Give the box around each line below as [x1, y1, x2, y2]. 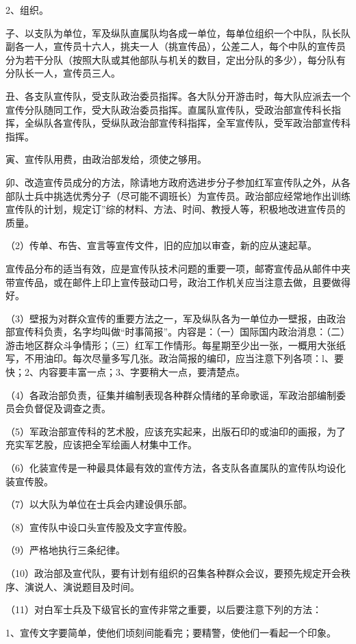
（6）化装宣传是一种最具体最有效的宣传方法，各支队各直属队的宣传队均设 [5, 461, 336, 475]
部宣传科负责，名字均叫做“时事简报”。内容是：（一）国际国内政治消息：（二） [5, 324, 351, 339]
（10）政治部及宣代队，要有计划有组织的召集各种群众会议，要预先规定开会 [5, 566, 341, 580]
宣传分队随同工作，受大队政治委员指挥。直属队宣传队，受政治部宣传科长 [5, 102, 331, 116]
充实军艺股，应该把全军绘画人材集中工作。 [5, 437, 197, 452]
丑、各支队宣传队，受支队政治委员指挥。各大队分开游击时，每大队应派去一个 [5, 88, 351, 103]
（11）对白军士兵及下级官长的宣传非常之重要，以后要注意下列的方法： [5, 602, 322, 617]
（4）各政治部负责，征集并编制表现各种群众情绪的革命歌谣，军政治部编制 [5, 387, 336, 402]
